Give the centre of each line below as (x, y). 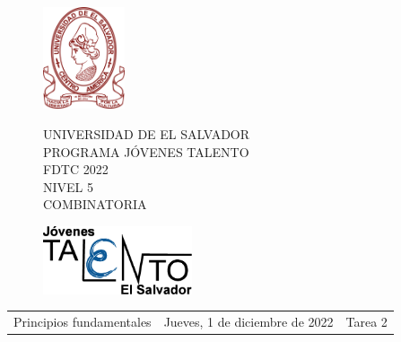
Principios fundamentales (83, 321)
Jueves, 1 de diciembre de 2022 (248, 321)
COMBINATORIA (95, 204)
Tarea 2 (366, 321)
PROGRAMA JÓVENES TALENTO (146, 151)
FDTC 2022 (76, 169)
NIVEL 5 (68, 186)
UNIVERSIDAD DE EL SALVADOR (147, 133)
